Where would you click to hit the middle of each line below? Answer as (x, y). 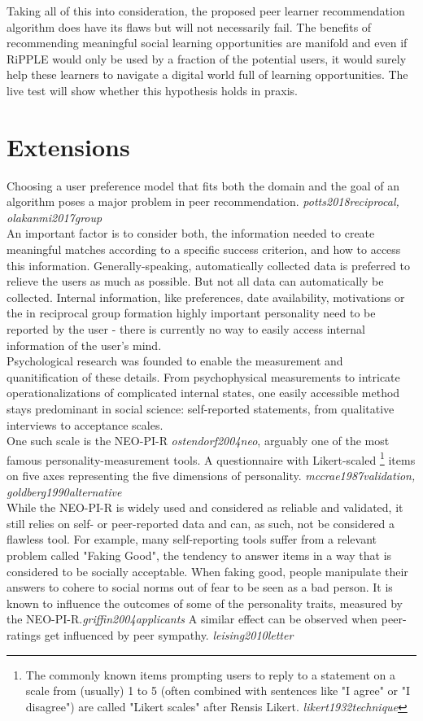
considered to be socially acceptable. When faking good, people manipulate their (207, 571)
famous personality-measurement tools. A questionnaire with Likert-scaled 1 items (211, 458)
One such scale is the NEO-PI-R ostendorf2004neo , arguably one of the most (198, 441)
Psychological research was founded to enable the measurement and (175, 361)
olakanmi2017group (55, 217)
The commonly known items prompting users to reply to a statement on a (211, 674)
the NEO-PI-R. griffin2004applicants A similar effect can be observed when (192, 619)
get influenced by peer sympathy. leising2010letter (169, 634)
